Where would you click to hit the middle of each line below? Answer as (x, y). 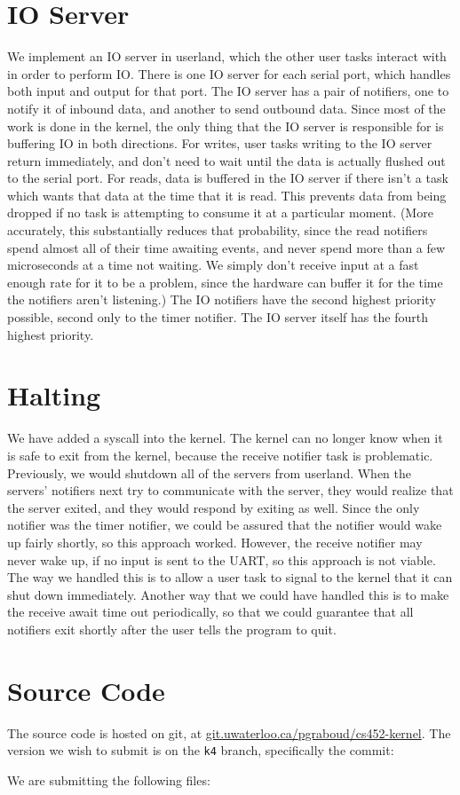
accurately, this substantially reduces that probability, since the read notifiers (218, 230)
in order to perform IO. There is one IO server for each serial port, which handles (229, 73)
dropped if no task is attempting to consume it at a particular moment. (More (220, 213)
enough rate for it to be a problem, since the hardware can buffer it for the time (225, 282)
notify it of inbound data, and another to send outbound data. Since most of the (226, 108)
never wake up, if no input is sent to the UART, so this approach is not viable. (222, 559)
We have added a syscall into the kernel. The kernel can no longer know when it (225, 438)
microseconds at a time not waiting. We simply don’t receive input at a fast (213, 265)
